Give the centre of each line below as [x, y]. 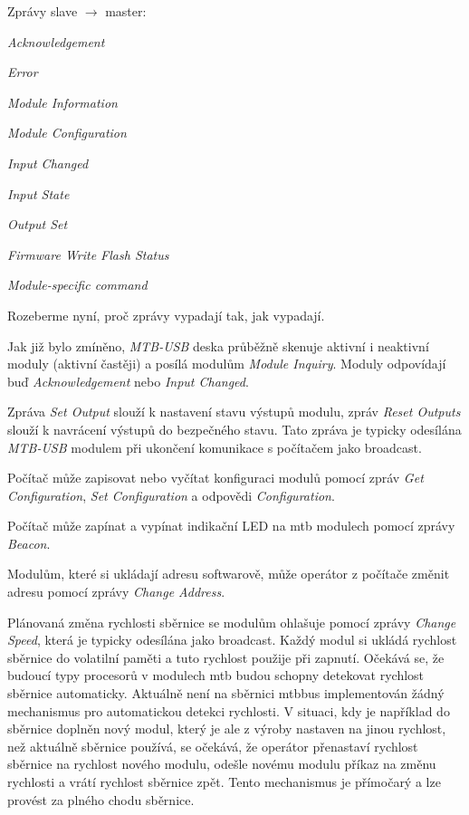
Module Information [62, 102]
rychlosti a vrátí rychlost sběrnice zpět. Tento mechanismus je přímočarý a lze [224, 781]
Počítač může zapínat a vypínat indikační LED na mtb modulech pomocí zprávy [231, 526]
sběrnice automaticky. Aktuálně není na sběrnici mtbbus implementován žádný [226, 693]
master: [126, 11]
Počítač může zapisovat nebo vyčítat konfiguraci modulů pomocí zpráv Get [215, 478]
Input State [38, 193]
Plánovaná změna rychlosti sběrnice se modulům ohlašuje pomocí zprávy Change [232, 622]
